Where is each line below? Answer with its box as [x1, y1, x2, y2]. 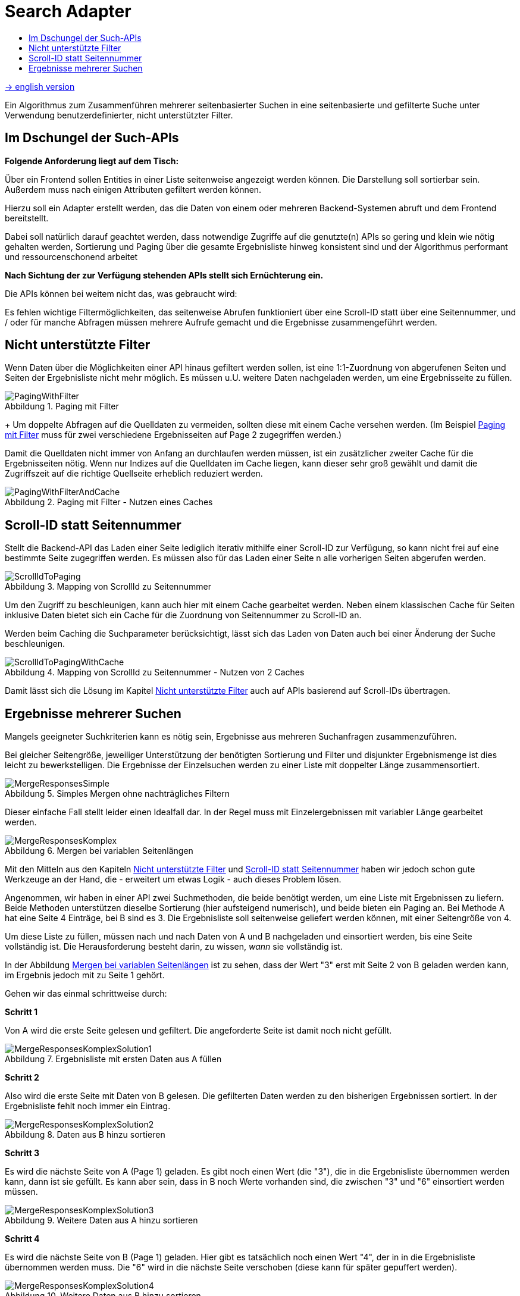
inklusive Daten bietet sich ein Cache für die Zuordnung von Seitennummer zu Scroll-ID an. [5, 610, 362, 621]
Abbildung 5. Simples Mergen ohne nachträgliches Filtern [5, 788, 230, 799]
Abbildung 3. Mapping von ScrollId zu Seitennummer [5, 581, 211, 592]
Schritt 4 [5, 1234, 40, 1244]
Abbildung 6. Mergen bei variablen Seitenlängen [5, 846, 193, 856]
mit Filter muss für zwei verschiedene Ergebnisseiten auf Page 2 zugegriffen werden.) [5, 430, 342, 440]
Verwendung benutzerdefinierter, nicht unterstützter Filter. [5, 109, 233, 120]
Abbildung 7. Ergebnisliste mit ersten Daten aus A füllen [5, 1054, 222, 1065]
